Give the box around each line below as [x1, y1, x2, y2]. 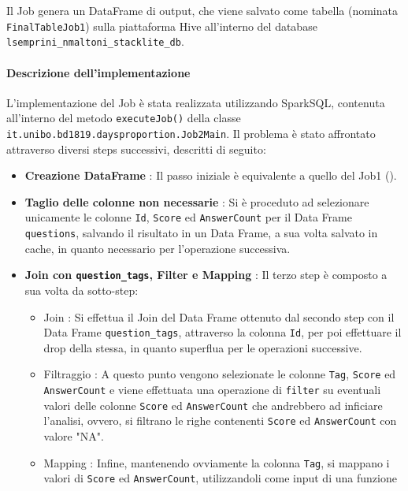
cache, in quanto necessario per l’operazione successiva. [24, 240, 291, 256]
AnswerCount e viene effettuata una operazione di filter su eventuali [43, 381, 381, 398]
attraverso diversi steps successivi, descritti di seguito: [6, 140, 266, 157]
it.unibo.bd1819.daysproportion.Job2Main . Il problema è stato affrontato [6, 125, 376, 141]
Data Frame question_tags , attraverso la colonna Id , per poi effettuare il [43, 324, 402, 340]
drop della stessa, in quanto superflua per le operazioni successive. [43, 339, 362, 355]
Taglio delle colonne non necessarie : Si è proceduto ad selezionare [24, 193, 369, 210]
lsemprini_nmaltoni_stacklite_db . [6, 33, 184, 50]
